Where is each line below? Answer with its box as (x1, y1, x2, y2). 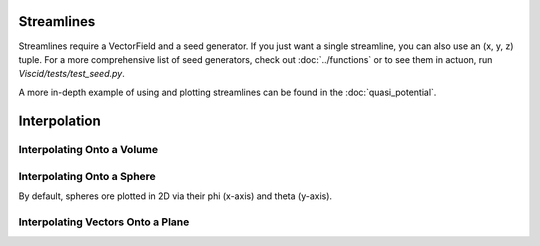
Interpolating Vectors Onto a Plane (18, 215, 190, 229)
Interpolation (18, 112, 102, 129)
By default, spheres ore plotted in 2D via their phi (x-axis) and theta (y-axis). (18, 190, 333, 202)
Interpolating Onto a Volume (18, 143, 159, 157)
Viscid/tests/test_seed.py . (18, 68, 125, 80)
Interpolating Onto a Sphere (18, 170, 157, 184)
